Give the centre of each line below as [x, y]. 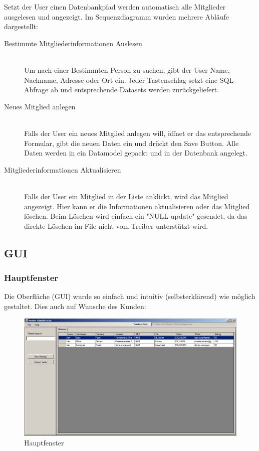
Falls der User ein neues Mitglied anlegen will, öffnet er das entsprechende [138, 133]
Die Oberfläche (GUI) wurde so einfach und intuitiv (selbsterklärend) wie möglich [130, 296]
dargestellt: [21, 26]
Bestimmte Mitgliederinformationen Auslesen [73, 43]
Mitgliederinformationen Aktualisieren [63, 169]
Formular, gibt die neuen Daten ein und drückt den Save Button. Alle [132, 143]
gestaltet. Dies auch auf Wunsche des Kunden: [75, 306]
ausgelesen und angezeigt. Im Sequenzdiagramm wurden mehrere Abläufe [117, 16]
